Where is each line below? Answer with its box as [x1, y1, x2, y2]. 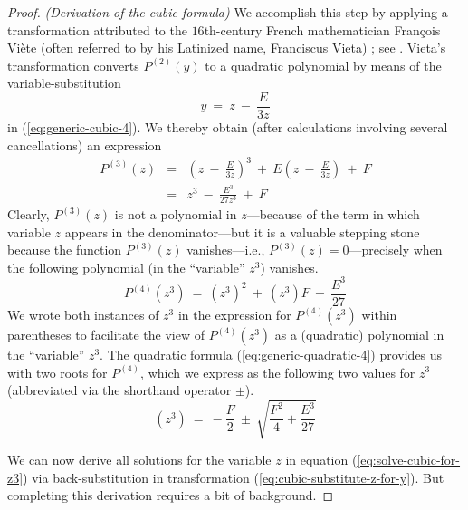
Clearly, [7, 205, 50, 223]
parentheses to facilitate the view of [7, 324, 205, 343]
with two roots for [7, 362, 108, 381]
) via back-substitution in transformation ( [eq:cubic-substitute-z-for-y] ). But [23, 467, 444, 486]
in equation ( [285, 450, 358, 469]
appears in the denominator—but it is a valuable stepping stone [64, 222, 420, 241]
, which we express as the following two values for [140, 362, 415, 381]
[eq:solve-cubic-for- [357, 450, 461, 469]
